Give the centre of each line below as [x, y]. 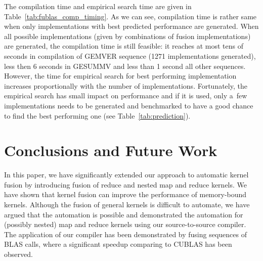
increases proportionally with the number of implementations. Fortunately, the [126, 85]
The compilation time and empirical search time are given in [98, 6]
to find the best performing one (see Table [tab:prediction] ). [97, 115]
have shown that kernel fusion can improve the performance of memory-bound [125, 194]
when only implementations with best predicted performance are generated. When [131, 26]
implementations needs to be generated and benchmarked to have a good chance [129, 105]
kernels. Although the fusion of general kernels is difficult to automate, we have [127, 204]
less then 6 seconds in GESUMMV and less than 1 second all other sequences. [125, 66]
